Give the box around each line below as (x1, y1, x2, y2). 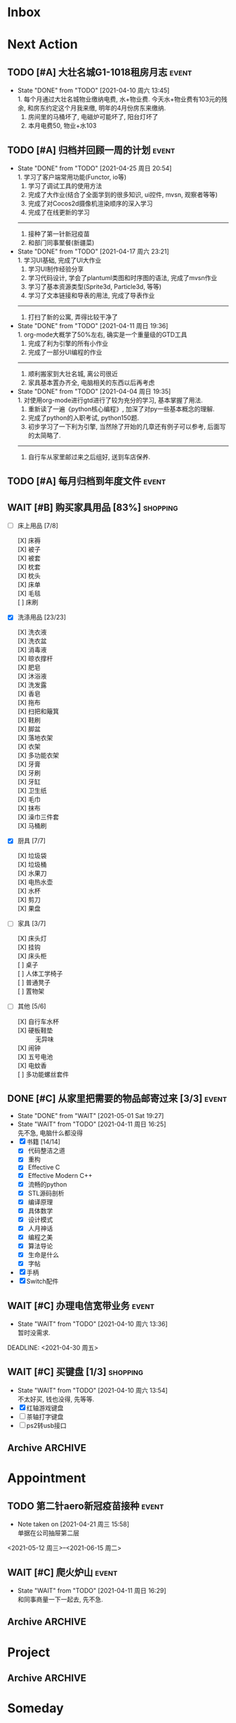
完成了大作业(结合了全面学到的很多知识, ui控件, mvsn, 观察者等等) (27, 191, 218, 199)
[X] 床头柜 (17, 952, 47, 960)
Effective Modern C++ (27, 1171, 93, 1179)
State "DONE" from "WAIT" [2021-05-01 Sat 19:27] (17, 1112, 164, 1120)
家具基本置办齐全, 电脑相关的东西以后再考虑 (27, 378, 155, 387)
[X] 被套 (17, 554, 41, 563)
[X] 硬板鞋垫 (17, 1026, 53, 1034)
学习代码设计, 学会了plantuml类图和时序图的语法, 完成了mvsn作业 (27, 274, 218, 282)
